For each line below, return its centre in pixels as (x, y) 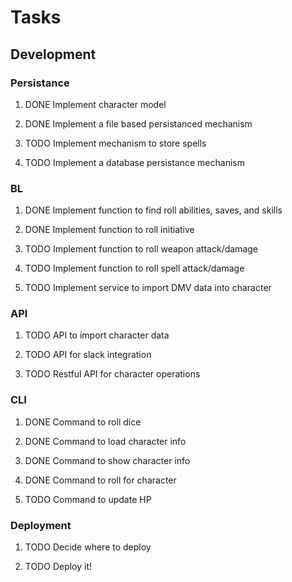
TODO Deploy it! (58, 567)
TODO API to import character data (97, 335)
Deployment (41, 525)
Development (53, 54)
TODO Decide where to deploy (88, 547)
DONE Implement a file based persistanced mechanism (138, 123)
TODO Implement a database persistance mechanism (134, 162)
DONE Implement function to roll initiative (109, 230)
